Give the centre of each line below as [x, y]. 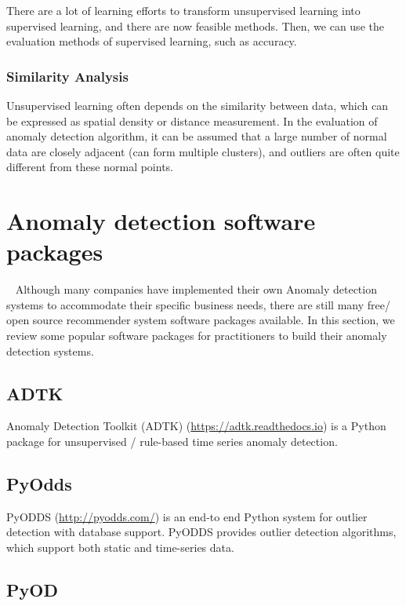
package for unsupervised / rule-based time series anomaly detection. [172, 442]
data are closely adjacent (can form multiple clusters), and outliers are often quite [203, 151]
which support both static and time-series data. [120, 548]
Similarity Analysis [67, 76]
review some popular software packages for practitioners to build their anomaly [197, 336]
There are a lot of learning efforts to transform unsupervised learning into [183, 10]
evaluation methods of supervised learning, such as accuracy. [152, 41]
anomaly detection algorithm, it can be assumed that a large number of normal [197, 136]
